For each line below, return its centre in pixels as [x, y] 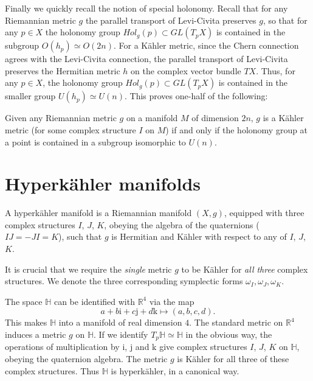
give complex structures [203, 347]
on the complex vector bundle [186, 70]
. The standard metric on [236, 322]
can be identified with [94, 301]
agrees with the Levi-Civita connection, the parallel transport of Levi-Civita [146, 59]
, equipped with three [264, 213]
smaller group [30, 96]
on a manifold [152, 118]
